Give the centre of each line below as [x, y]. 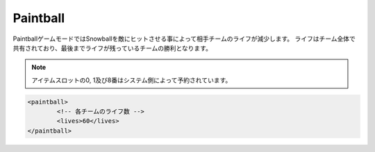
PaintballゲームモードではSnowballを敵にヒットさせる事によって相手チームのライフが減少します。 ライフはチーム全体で [184, 39]
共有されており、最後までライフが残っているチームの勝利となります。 [112, 48]
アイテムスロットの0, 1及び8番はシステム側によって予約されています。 [132, 80]
